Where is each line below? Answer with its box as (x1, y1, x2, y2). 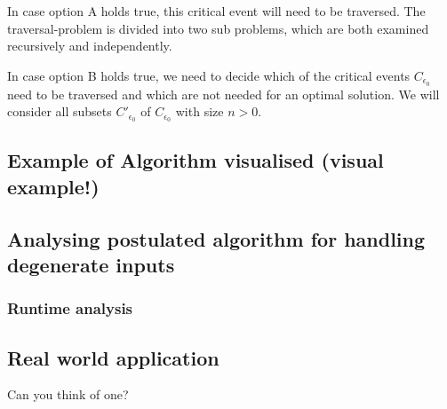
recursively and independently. (7, 36, 172, 55)
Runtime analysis (7, 297, 133, 319)
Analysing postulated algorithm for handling (7, 224, 426, 252)
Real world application (7, 343, 220, 371)
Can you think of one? (7, 385, 129, 404)
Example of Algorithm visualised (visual (7, 146, 384, 174)
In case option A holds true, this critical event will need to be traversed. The (7, 2, 426, 20)
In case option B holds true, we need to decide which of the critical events (7, 66, 411, 84)
